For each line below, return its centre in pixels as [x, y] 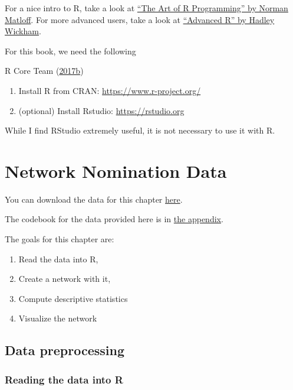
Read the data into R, [58, 259]
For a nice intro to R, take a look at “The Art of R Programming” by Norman [146, 8]
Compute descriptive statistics [73, 298]
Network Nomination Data [116, 170]
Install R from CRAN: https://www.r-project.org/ [110, 90]
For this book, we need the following [70, 51]
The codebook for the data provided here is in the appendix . [114, 219]
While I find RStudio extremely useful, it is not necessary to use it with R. [140, 130]
